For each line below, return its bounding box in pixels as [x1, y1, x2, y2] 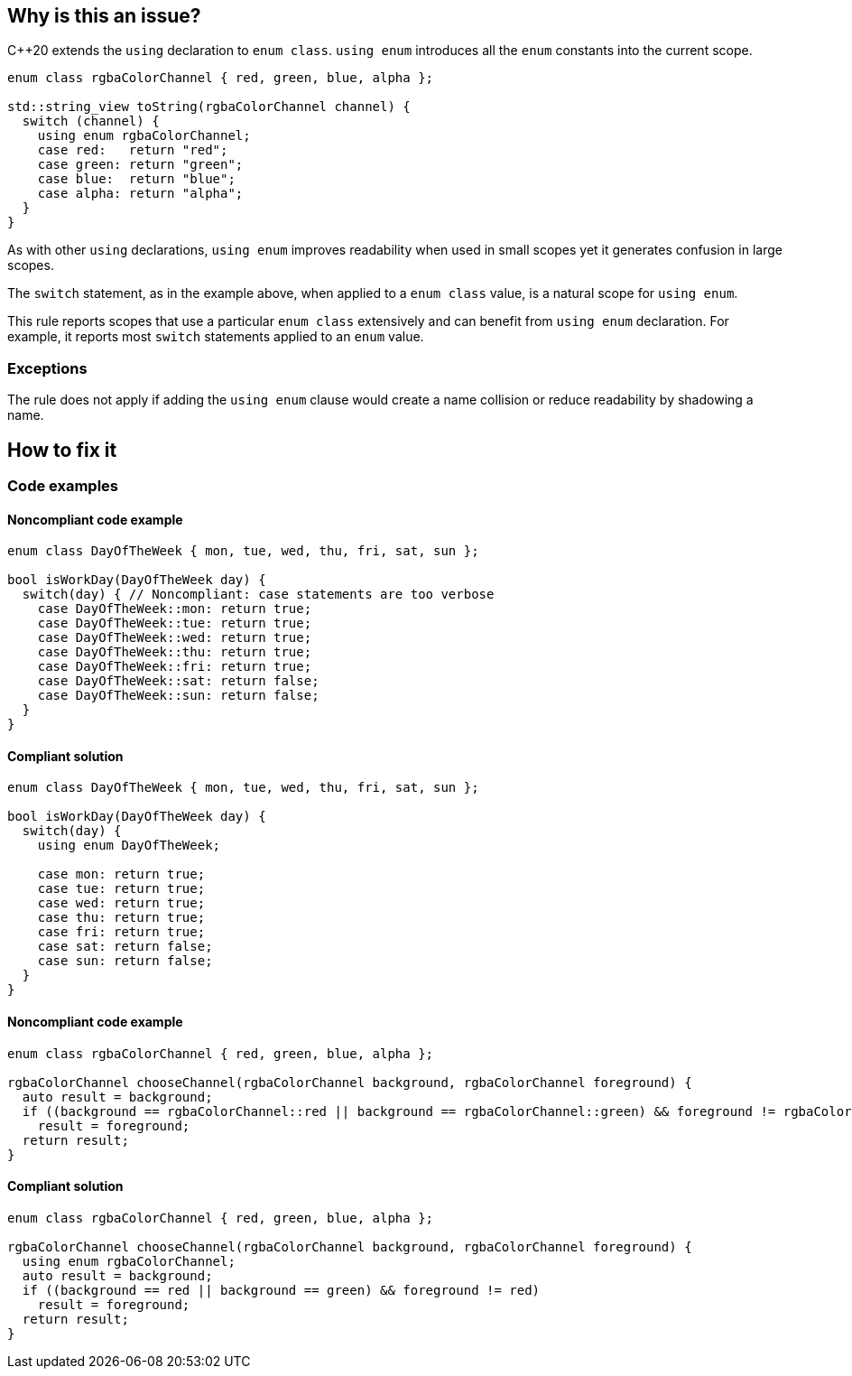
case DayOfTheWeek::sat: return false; [37, 674, 319, 689]
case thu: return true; [37, 910, 206, 925]
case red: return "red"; [37, 143, 228, 158]
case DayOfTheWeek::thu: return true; [37, 645, 312, 660]
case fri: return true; [37, 925, 206, 940]
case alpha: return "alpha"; [37, 186, 244, 201]
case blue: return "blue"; [37, 172, 236, 187]
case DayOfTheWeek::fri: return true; [37, 659, 312, 674]
